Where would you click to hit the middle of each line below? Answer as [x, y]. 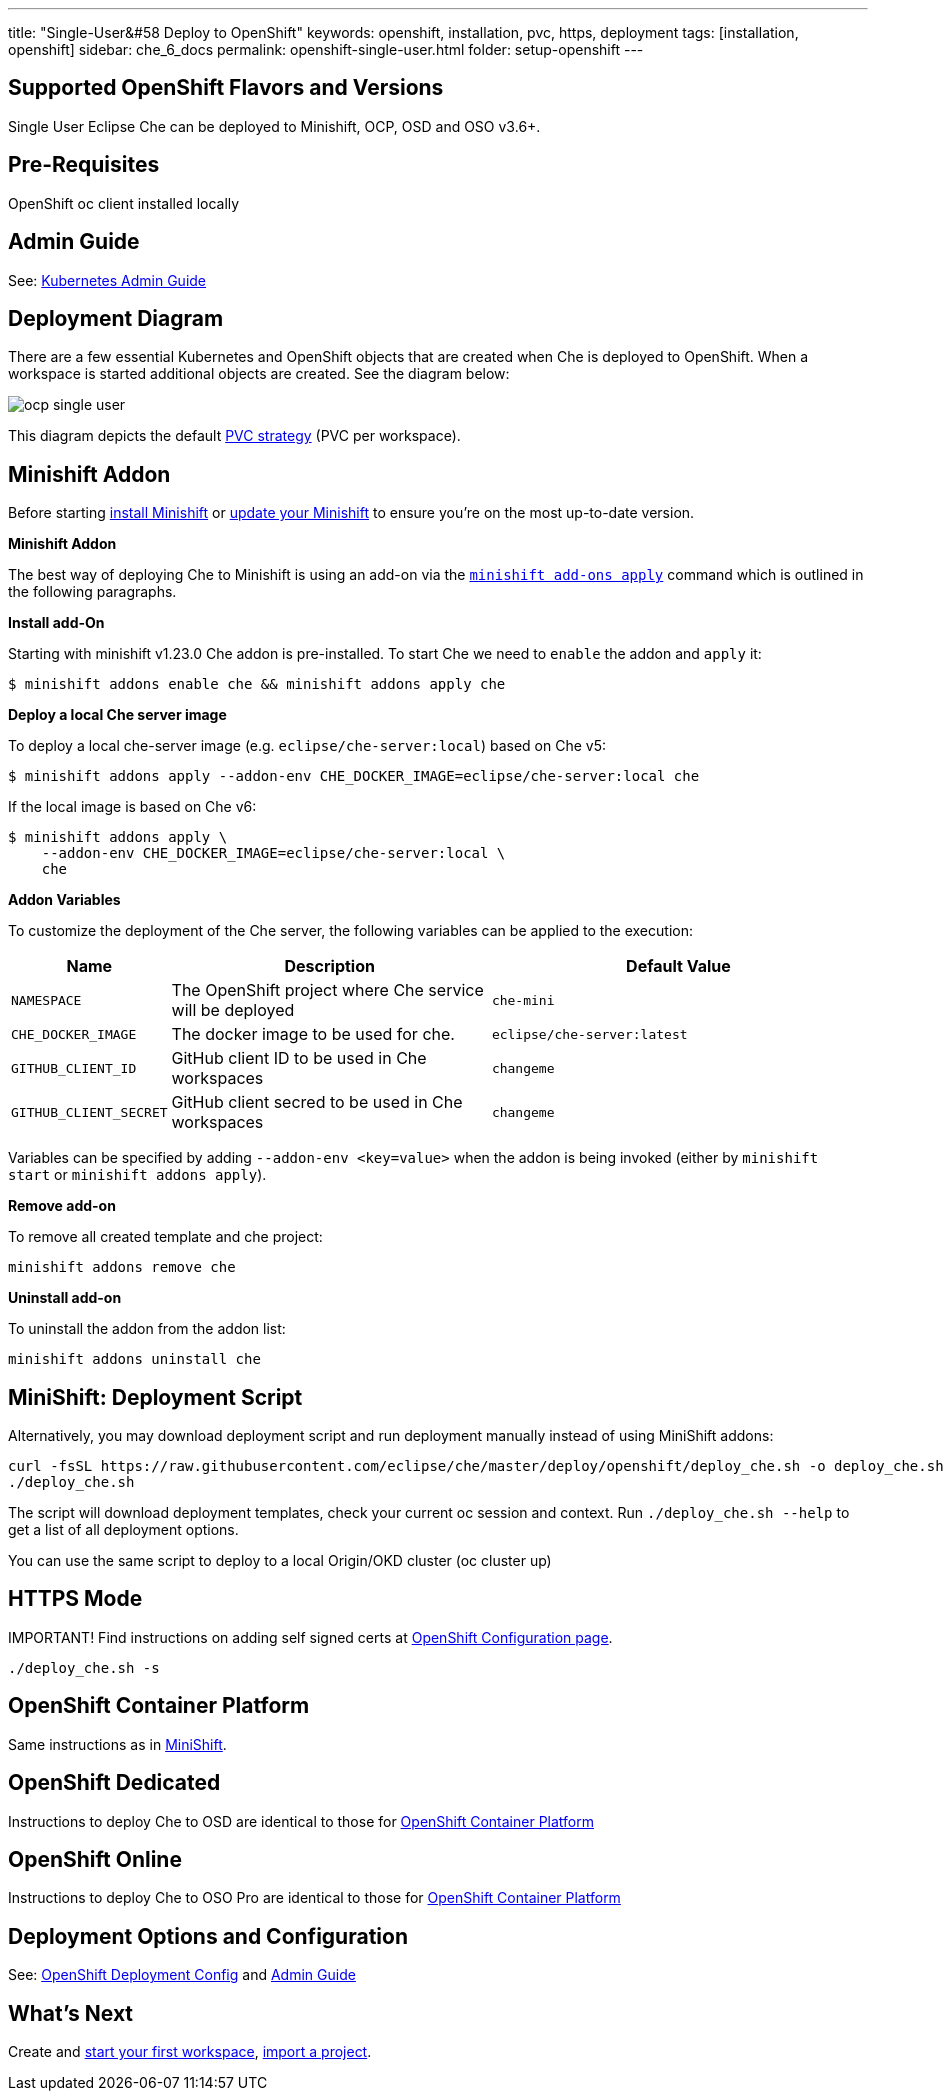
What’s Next [71, 2013]
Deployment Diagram [116, 318]
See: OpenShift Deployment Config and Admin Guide [182, 1975]
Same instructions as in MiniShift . [117, 1744]
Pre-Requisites [84, 165]
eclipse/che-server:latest [589, 1034]
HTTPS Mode [75, 1599]
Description [329, 966]
